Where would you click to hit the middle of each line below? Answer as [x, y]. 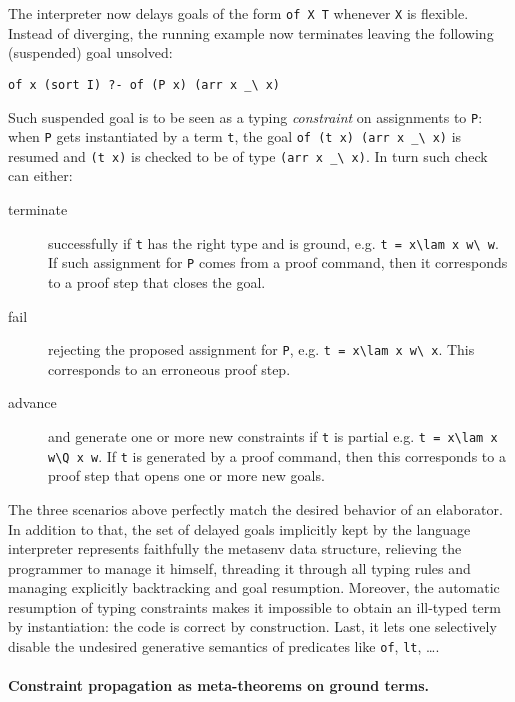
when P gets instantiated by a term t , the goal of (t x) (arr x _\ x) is [235, 136]
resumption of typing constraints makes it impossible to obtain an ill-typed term [254, 606]
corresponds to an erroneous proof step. [169, 368]
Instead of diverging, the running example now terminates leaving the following [251, 32]
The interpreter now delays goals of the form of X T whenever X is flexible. [238, 13]
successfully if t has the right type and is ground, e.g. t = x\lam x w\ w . [273, 242]
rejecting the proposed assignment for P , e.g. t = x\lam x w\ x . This [261, 349]
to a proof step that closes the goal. [157, 281]
